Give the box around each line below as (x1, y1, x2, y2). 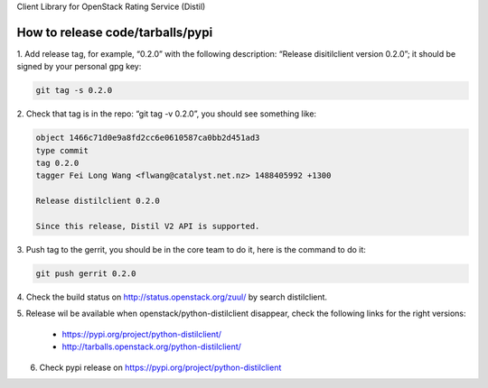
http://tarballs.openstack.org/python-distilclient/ (61, 341, 241, 352)
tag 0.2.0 (35, 158, 80, 169)
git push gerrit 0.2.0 (35, 268, 136, 279)
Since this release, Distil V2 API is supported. (35, 221, 260, 231)
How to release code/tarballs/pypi (16, 24, 213, 40)
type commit (35, 145, 89, 155)
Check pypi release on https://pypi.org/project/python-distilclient (39, 362, 282, 373)
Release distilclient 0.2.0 (35, 196, 160, 207)
